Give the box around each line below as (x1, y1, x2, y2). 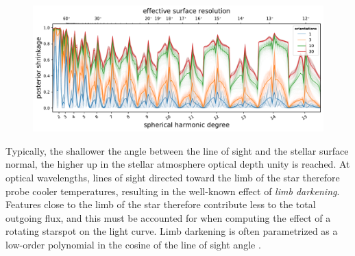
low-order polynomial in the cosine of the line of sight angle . (5, 238, 261, 251)
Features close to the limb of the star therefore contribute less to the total (5, 197, 316, 212)
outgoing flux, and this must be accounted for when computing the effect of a (5, 210, 331, 225)
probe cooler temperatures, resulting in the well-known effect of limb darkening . (5, 183, 340, 198)
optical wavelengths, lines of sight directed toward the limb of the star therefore (5, 170, 340, 185)
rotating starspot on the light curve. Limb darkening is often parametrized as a (5, 224, 338, 238)
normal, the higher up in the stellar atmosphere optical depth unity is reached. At (5, 157, 350, 171)
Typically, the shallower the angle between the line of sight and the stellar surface (5, 143, 349, 157)
